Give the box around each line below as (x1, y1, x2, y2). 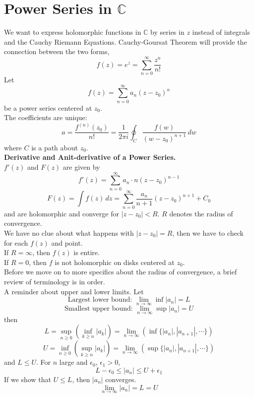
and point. (51, 237, 83, 248)
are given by (63, 161, 100, 172)
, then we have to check (172, 228, 244, 238)
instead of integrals (192, 27, 250, 37)
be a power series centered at (4, 102, 92, 113)
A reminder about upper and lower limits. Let (4, 286, 144, 296)
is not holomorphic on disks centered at (55, 257, 175, 267)
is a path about (31, 142, 78, 152)
